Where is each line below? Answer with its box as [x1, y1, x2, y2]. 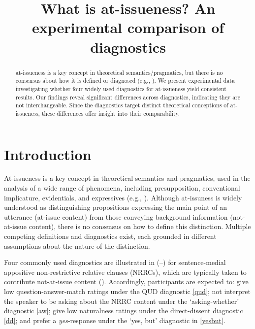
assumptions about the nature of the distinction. [4, 240, 150, 251]
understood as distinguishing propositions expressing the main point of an [4, 202, 227, 212]
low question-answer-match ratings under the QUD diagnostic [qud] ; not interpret [4, 286, 251, 296]
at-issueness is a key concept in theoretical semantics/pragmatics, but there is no [15, 68, 223, 76]
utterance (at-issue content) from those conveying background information [4, 211, 228, 222]
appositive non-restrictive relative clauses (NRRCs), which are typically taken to [4, 266, 247, 277]
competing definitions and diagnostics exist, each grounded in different [4, 230, 217, 241]
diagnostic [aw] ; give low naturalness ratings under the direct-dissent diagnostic [4, 305, 243, 316]
